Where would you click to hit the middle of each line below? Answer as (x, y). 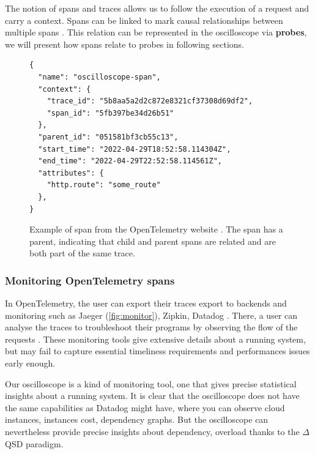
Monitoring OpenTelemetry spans (90, 280)
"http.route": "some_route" (104, 185)
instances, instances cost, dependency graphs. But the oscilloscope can (137, 419)
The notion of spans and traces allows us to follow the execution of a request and (157, 8)
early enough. (30, 363)
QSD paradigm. (34, 443)
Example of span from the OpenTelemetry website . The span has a (156, 229)
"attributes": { (71, 173)
